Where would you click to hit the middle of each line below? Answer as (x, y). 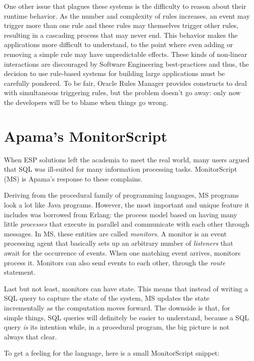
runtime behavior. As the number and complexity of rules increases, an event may (127, 15)
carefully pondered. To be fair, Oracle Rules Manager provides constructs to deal (126, 83)
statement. (20, 272)
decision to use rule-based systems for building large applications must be (114, 73)
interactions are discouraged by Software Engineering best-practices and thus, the (127, 64)
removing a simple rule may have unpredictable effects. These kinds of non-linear (126, 54)
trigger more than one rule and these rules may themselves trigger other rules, (121, 25)
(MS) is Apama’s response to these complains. (73, 178)
